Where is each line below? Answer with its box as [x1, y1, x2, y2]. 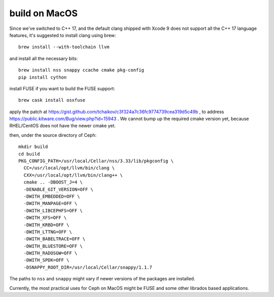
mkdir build [18, 144, 48, 150]
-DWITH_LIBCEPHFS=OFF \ [23, 208, 83, 213]
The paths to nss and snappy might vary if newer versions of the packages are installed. [9, 276, 195, 282]
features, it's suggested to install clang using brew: [9, 32, 116, 38]
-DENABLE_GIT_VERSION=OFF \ [23, 187, 94, 192]
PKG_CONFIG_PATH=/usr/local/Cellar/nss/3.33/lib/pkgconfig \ [18, 158, 174, 164]
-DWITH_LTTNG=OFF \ [23, 229, 72, 235]
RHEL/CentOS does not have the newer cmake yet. [9, 123, 116, 129]
